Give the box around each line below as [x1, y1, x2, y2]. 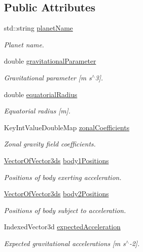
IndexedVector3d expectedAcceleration [4, 221, 121, 232]
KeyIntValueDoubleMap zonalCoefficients [4, 122, 130, 132]
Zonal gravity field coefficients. [4, 139, 96, 149]
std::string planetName [4, 23, 73, 33]
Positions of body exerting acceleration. [4, 172, 122, 182]
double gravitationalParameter [4, 56, 96, 66]
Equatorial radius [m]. [4, 106, 71, 116]
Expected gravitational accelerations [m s [4, 238, 126, 248]
